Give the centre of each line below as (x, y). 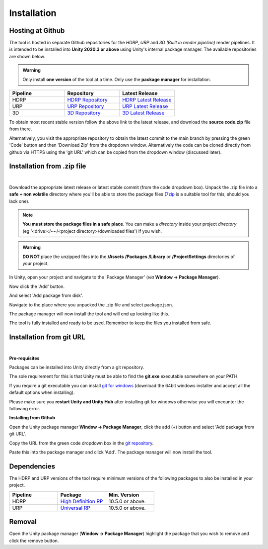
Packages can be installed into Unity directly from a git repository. (77, 367)
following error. (25, 408)
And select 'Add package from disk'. (46, 295)
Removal (23, 522)
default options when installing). (42, 392)
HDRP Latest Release (147, 100)
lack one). (19, 201)
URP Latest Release (145, 106)
